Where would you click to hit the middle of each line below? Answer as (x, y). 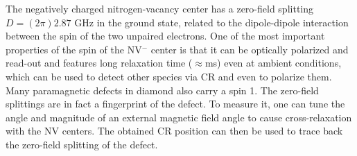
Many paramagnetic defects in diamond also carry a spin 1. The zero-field (162, 90)
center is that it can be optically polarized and (250, 49)
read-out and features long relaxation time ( (99, 63)
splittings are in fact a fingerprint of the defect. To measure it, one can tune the (175, 104)
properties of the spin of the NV (74, 49)
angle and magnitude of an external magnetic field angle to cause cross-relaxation (179, 117)
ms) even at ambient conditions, (273, 63)
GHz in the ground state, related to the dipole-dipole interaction (211, 22)
